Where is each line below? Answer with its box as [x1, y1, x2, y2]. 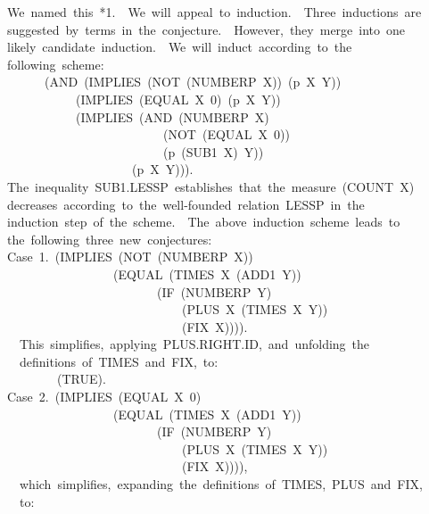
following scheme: [7, 54, 104, 73]
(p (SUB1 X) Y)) [162, 142, 264, 161]
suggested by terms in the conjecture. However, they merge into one [7, 20, 406, 38]
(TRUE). [56, 369, 106, 388]
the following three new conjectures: [7, 229, 212, 248]
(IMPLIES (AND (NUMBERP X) [75, 107, 269, 126]
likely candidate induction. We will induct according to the [7, 37, 352, 56]
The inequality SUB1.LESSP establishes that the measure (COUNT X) [7, 177, 415, 195]
